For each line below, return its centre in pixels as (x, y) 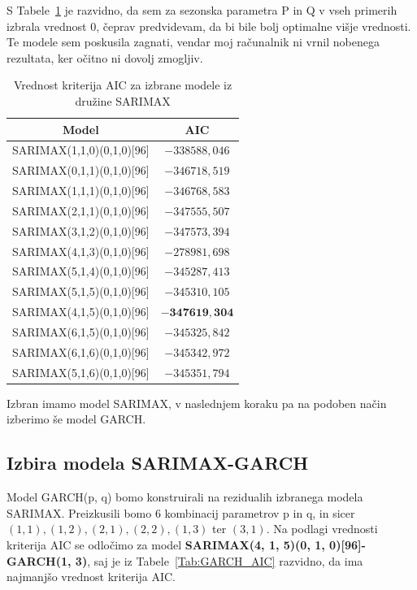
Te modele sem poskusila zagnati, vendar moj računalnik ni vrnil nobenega (193, 42)
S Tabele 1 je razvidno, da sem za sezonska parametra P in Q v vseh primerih (202, 10)
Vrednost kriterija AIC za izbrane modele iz (123, 85)
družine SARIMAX (123, 100)
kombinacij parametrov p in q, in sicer (260, 512)
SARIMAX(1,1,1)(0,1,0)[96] (81, 191)
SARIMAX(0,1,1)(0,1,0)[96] (81, 170)
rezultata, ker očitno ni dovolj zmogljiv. (105, 57)
